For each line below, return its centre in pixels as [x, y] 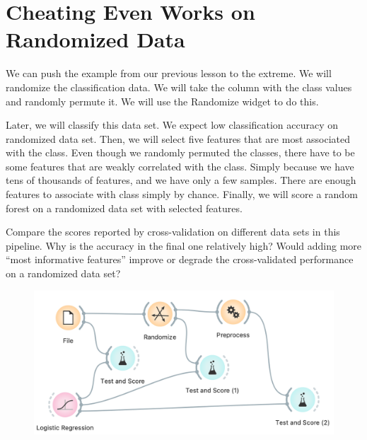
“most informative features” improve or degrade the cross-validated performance [180, 259]
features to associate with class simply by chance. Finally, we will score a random [182, 194]
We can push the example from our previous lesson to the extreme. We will [169, 73]
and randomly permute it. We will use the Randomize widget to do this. [162, 101]
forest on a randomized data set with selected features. [124, 208]
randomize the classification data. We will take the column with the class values [179, 87]
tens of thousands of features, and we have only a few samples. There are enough [181, 180]
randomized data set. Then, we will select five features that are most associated [178, 138]
